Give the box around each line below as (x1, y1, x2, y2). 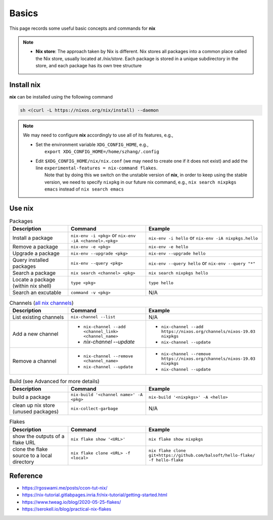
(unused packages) (12, 408, 59, 415)
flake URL (12, 439, 36, 446)
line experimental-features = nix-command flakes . (35, 165, 158, 171)
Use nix (9, 204, 34, 212)
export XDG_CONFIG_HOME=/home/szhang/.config (44, 149, 159, 155)
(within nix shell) (12, 282, 52, 290)
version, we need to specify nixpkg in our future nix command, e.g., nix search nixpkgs (44, 179, 237, 185)
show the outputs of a (12, 433, 65, 440)
